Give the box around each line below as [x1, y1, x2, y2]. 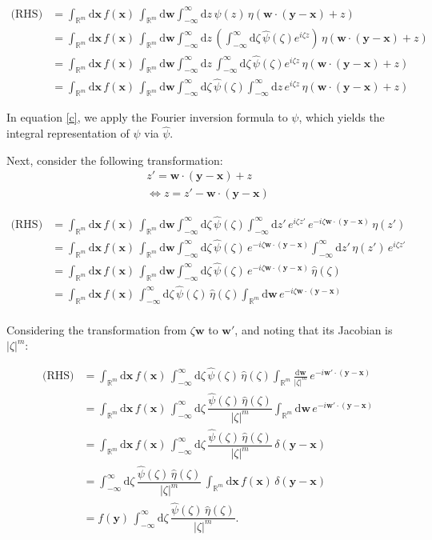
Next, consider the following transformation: [6, 151, 223, 168]
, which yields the [298, 109, 385, 126]
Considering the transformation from [6, 321, 187, 338]
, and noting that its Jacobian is [234, 321, 393, 338]
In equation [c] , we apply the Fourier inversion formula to [6, 109, 288, 126]
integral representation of [6, 125, 130, 142]
